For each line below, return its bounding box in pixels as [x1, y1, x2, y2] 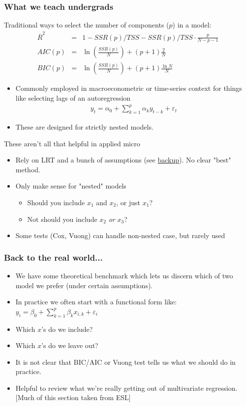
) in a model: [172, 20, 212, 30]
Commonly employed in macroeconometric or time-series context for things [15, 83, 242, 93]
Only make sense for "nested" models [15, 181, 126, 191]
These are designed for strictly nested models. [15, 121, 154, 132]
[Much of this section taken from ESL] [15, 392, 131, 403]
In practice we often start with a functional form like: [15, 297, 177, 307]
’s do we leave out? [41, 340, 98, 351]
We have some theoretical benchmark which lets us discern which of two [15, 270, 233, 280]
